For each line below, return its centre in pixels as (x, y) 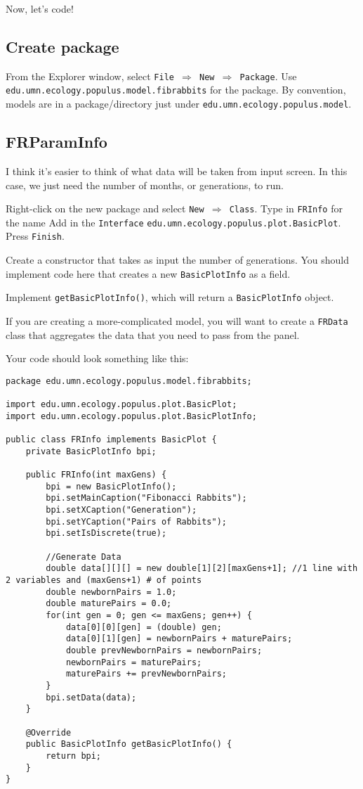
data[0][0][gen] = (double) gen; (144, 627)
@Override (48, 732)
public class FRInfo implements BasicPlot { (111, 440)
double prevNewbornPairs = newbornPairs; (164, 650)
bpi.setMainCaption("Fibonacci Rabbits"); (146, 498)
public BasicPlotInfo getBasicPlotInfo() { (129, 744)
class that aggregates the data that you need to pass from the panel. (153, 334)
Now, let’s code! (40, 8)
